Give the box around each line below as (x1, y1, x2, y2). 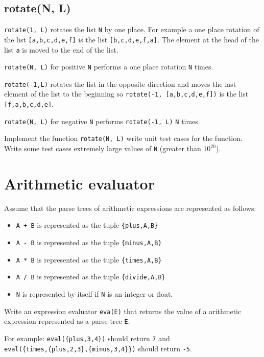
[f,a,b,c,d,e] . (4, 99, 54, 109)
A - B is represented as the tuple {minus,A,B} (16, 237, 162, 248)
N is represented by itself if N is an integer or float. (16, 289, 173, 299)
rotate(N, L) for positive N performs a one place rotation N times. (4, 61, 213, 72)
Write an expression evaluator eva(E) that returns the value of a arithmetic (4, 305, 242, 316)
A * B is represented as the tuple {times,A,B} (16, 254, 162, 265)
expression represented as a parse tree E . (4, 316, 130, 326)
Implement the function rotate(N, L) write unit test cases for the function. (4, 133, 243, 144)
